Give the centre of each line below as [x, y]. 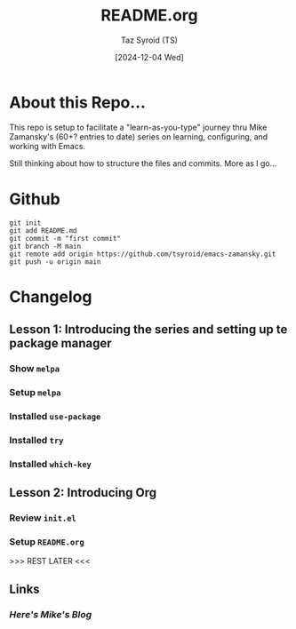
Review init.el [43, 518]
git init [25, 223]
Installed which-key [50, 464]
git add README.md [43, 231]
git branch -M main [45, 246]
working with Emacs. [48, 146]
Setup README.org [47, 542]
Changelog [51, 296]
